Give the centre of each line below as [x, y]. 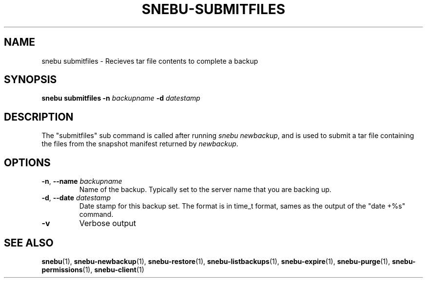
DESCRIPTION [39, 117]
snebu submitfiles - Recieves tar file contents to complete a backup [150, 61]
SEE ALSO [29, 243]
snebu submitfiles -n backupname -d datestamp [121, 98]
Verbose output [108, 223]
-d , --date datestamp [76, 198]
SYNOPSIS [30, 80]
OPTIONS [27, 162]
